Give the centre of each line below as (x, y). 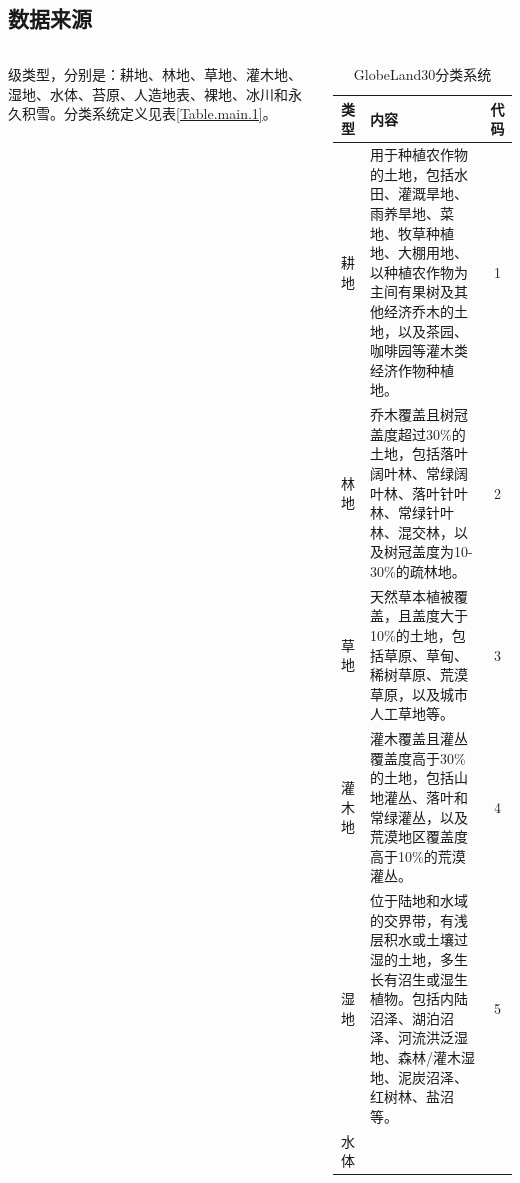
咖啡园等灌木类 (419, 350)
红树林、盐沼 (412, 1096)
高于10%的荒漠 (418, 855)
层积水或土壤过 (419, 939)
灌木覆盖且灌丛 (419, 738)
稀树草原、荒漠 (419, 674)
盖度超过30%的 (418, 433)
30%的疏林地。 (418, 570)
